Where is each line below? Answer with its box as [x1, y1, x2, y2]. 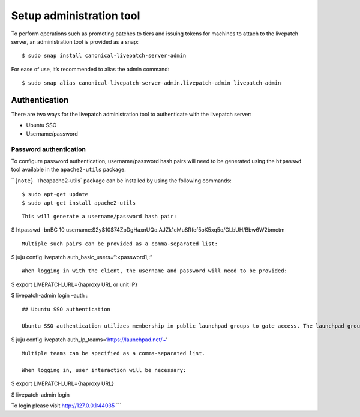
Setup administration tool [11, 9, 140, 22]
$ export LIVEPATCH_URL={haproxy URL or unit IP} [11, 281, 138, 288]
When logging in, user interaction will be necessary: [22, 367, 187, 373]
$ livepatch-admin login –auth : [11, 292, 88, 299]
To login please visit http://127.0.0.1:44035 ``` [11, 402, 122, 409]
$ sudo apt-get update [22, 191, 89, 198]
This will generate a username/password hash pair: [22, 213, 177, 220]
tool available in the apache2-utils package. [11, 166, 126, 173]
